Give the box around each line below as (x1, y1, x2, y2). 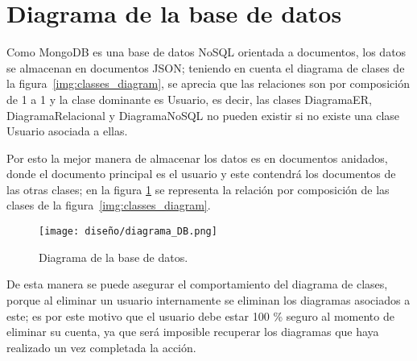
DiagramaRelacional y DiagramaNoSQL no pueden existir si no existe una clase (6, 106, 400, 123)
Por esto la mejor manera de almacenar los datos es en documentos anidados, (6, 149, 388, 166)
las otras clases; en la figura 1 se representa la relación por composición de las (6, 180, 390, 197)
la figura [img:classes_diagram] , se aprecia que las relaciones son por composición (6, 75, 410, 92)
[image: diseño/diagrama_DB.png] (39, 226, 217, 238)
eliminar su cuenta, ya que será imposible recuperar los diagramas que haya (6, 323, 379, 340)
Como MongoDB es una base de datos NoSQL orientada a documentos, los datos (6, 44, 407, 60)
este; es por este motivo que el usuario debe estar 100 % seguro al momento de (6, 307, 394, 324)
